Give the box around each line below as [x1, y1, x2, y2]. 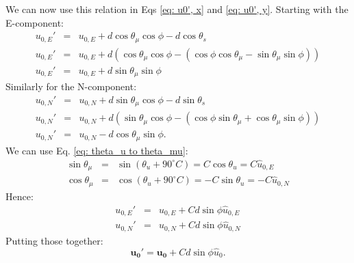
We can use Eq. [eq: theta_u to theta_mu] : [5, 143, 188, 157]
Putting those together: [5, 233, 103, 247]
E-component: [5, 15, 64, 29]
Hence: [5, 189, 34, 203]
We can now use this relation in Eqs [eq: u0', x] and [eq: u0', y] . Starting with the [5, 2, 349, 16]
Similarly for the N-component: [5, 79, 137, 94]
